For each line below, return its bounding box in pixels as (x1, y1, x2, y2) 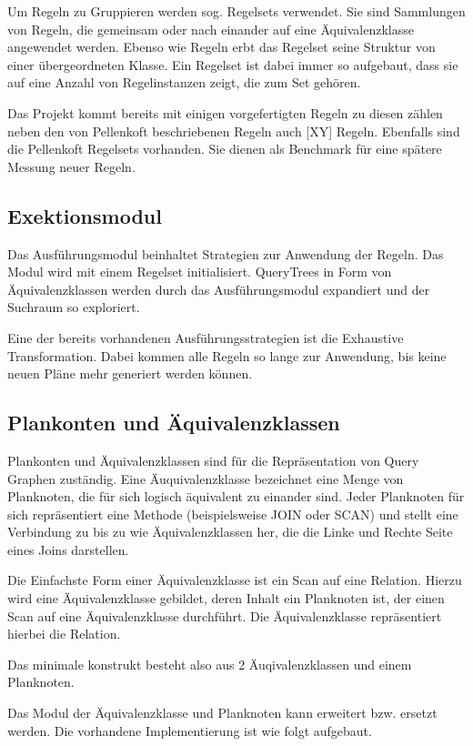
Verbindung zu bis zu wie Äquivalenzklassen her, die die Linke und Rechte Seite (7, 522, 453, 541)
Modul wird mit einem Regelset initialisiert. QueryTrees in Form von (7, 262, 392, 281)
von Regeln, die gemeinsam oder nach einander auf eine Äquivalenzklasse (7, 19, 414, 38)
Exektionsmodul (7, 201, 162, 229)
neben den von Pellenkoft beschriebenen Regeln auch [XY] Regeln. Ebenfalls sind (7, 121, 460, 140)
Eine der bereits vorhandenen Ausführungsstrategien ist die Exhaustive (7, 328, 404, 347)
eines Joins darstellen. (7, 539, 129, 559)
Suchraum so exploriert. (7, 297, 140, 317)
